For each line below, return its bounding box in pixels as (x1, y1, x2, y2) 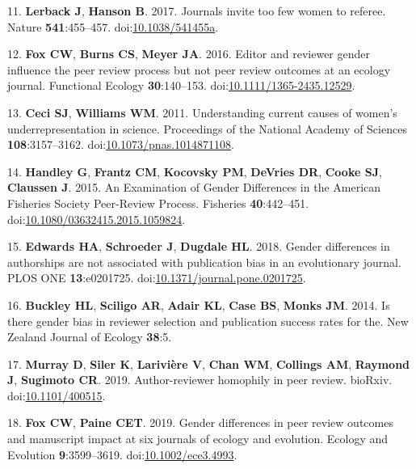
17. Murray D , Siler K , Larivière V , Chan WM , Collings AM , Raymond (7, 355, 410, 372)
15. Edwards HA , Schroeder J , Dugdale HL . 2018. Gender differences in (7, 238, 390, 255)
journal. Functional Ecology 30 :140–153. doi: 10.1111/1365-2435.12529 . (7, 77, 355, 94)
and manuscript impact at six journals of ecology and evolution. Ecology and (7, 430, 389, 447)
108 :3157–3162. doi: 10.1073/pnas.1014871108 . (7, 136, 234, 153)
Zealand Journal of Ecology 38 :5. (7, 328, 172, 345)
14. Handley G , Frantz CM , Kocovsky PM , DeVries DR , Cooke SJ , (7, 163, 382, 180)
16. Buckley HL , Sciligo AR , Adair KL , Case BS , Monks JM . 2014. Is (7, 296, 390, 313)
